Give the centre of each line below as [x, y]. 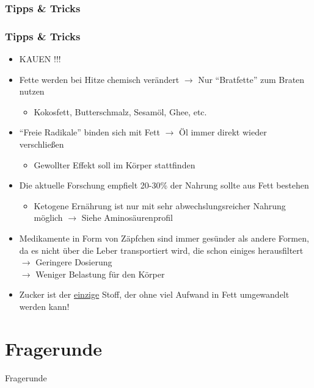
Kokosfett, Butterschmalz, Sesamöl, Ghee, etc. [120, 111]
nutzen [32, 91]
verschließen [42, 144]
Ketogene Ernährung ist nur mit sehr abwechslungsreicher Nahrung [160, 205]
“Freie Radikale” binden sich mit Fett [89, 132]
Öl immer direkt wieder [223, 132]
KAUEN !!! [40, 59]
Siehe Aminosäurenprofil [127, 217]
